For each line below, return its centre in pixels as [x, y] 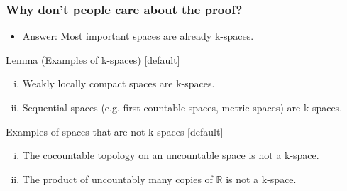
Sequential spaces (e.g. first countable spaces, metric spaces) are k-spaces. [182, 107]
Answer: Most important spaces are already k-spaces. [138, 36]
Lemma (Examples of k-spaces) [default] [93, 59]
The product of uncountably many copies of [117, 179]
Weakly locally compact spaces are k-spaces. [119, 83]
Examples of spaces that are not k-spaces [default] [115, 131]
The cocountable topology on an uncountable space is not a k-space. [171, 155]
